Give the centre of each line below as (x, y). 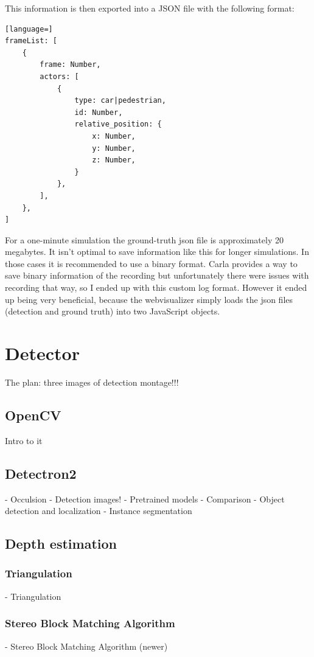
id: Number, (99, 112)
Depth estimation (61, 544)
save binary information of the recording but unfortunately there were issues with (157, 275)
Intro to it (24, 440)
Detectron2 (41, 473)
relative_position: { (118, 124)
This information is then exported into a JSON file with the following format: (150, 8)
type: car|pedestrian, (120, 101)
